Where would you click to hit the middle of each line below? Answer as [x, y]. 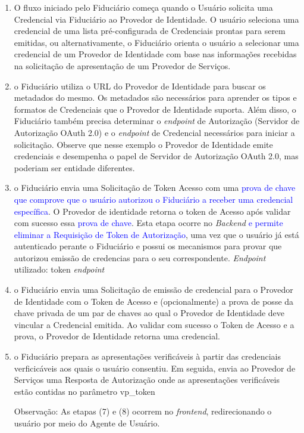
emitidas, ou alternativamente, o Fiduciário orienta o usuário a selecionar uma [156, 42]
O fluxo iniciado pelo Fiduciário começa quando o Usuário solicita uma [143, 7]
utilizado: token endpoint [59, 269]
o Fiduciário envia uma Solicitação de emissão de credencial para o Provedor [153, 290]
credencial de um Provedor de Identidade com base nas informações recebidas [155, 54]
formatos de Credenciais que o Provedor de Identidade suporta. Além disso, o [155, 109]
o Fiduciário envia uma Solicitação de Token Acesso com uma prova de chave [155, 188]
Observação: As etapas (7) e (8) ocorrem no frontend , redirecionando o [143, 411]
